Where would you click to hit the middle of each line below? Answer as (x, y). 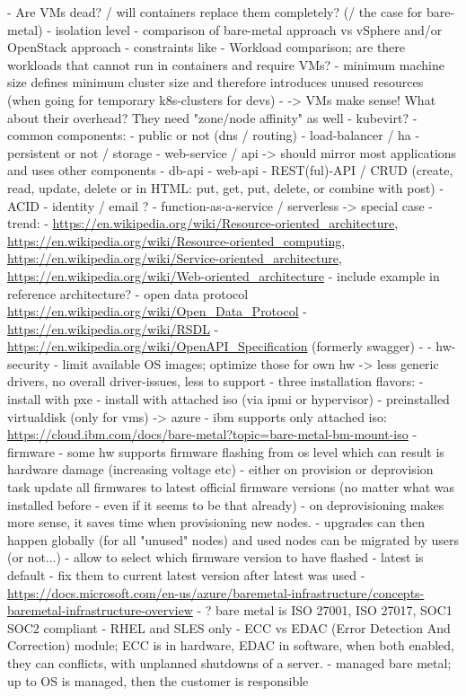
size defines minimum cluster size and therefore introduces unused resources (215, 82)
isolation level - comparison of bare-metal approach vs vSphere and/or (249, 29)
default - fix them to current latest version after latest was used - (186, 575)
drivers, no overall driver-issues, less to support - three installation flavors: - (215, 381)
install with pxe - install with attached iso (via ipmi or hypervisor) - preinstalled (229, 399)
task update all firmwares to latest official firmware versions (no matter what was (231, 487)
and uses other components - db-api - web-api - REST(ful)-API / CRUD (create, (230, 170)
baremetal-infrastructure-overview (100, 610)
